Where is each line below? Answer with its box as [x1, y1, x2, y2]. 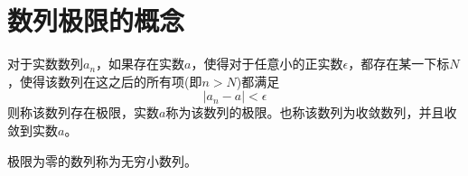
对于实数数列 [7, 54, 83, 73]
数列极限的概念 [7, 2, 185, 39]
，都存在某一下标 [348, 54, 450, 73]
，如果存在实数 [96, 54, 185, 73]
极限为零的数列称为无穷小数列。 [7, 151, 197, 170]
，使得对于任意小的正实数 [191, 54, 343, 73]
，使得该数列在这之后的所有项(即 [7, 71, 202, 90]
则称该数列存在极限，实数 [7, 103, 159, 122]
